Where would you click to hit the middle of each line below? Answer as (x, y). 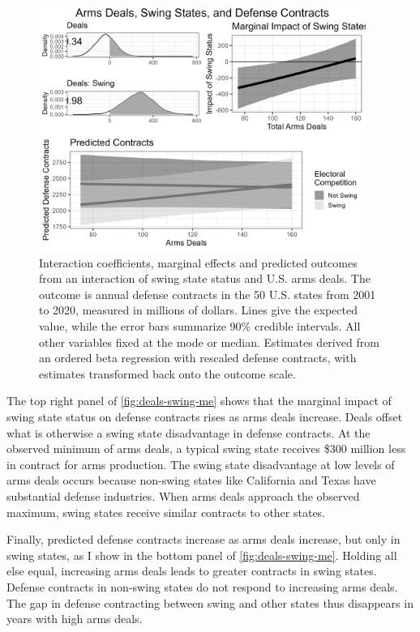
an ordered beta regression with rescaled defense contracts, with (198, 358)
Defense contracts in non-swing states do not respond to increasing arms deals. (202, 586)
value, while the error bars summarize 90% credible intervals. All (200, 326)
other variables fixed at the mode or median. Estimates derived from (209, 342)
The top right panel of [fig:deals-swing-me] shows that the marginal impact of (199, 401)
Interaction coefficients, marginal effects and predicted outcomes (198, 262)
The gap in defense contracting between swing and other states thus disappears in (210, 602)
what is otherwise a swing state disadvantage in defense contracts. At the (189, 432)
